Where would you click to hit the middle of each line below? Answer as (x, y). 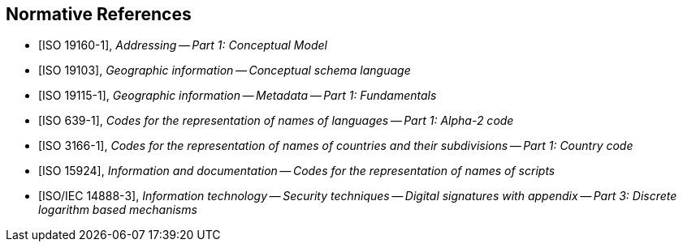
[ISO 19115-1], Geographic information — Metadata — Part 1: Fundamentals (238, 96)
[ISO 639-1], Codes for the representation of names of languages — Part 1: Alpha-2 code (276, 121)
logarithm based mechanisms (118, 210)
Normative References (99, 14)
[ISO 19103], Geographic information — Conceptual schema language (225, 71)
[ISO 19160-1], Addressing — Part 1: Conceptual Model (183, 45)
